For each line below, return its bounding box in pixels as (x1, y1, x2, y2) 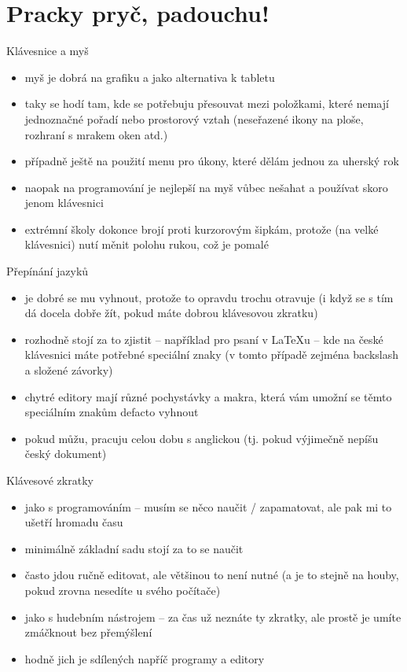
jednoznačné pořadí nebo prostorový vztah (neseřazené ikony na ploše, (24, 110, 364, 127)
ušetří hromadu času (24, 514, 123, 530)
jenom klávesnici (24, 194, 104, 211)
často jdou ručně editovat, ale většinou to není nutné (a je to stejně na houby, (24, 567, 399, 583)
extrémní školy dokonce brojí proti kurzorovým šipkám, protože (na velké (24, 220, 379, 237)
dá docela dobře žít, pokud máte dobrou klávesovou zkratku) (24, 305, 318, 321)
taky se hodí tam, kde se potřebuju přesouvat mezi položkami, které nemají (24, 95, 389, 112)
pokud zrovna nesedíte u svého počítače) (24, 582, 221, 598)
